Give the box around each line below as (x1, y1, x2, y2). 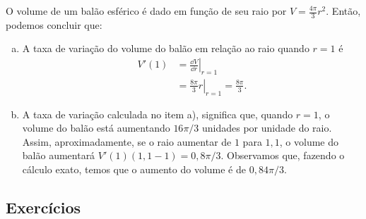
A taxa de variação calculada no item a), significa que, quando (22, 106, 293, 121)
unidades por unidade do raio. (202, 120, 332, 135)
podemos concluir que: (6, 17, 102, 32)
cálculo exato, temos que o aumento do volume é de (22, 162, 246, 177)
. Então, (326, 4, 361, 18)
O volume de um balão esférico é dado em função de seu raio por (6, 4, 287, 18)
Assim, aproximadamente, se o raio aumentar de (22, 134, 232, 149)
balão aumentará (22, 148, 95, 163)
